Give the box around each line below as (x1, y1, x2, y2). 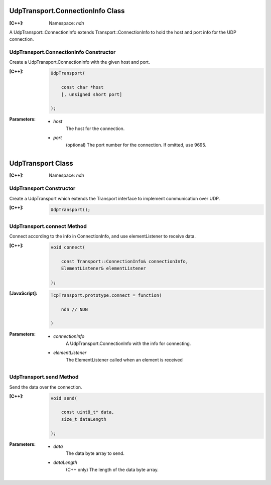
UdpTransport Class (9, 159, 74, 168)
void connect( (50, 245, 85, 251)
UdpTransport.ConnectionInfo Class (9, 7, 125, 15)
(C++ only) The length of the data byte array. (66, 466, 159, 472)
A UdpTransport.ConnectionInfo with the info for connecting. (66, 340, 191, 346)
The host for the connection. (66, 126, 125, 132)
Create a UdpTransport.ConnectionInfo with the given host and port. (9, 59, 150, 65)
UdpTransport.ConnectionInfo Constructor (9, 49, 116, 56)
